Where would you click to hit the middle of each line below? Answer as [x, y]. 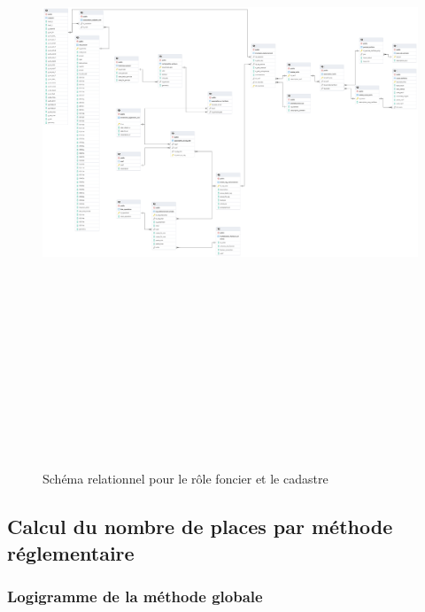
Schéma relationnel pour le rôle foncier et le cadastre [185, 479]
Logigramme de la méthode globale [135, 597]
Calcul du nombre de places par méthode [200, 527]
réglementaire [71, 552]
